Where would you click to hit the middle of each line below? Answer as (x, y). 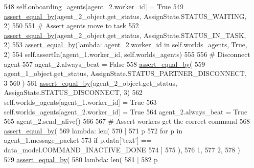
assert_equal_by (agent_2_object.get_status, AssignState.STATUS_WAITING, (125, 16)
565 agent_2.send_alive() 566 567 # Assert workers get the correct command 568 (127, 121)
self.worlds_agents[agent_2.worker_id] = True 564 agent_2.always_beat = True (126, 111)
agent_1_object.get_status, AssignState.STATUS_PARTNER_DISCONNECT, (125, 73)
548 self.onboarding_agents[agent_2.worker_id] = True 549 (94, 6)
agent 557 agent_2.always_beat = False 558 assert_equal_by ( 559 (104, 64)
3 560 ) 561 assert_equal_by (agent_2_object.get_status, (91, 83)
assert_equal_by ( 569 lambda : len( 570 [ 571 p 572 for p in (93, 130)
